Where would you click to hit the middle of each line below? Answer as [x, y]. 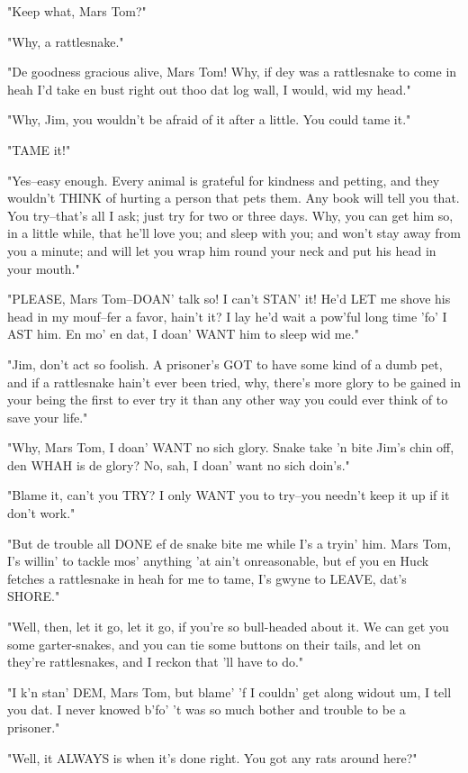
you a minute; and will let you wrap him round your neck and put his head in [222, 250]
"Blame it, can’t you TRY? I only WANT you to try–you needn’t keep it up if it [229, 495]
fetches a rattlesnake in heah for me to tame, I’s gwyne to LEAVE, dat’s [207, 578]
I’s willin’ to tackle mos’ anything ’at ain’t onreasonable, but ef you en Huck [218, 561]
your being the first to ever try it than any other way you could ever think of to [228, 400]
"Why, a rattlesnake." [66, 41]
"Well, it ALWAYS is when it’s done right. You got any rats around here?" [212, 757]
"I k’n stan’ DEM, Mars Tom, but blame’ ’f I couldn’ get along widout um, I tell [229, 691]
